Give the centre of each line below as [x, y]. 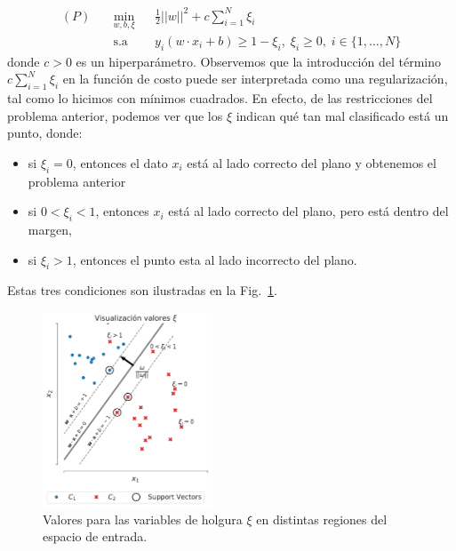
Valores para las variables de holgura [143, 519]
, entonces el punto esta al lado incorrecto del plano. [215, 259]
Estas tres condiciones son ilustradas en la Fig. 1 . [142, 290]
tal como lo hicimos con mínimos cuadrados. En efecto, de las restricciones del [220, 97]
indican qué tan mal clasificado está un [342, 115]
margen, [50, 229]
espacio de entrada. [95, 536]
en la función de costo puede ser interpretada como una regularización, [255, 79]
